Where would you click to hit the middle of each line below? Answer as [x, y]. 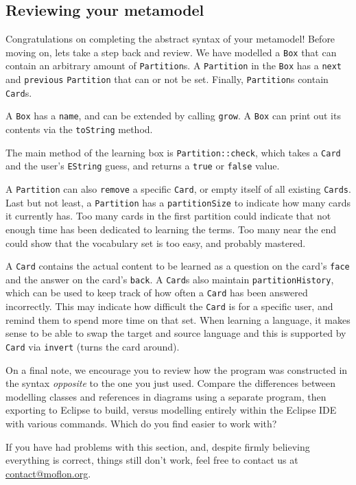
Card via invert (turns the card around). [93, 346]
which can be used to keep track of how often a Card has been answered [157, 293]
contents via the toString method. [79, 129]
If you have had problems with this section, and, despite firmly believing [158, 446]
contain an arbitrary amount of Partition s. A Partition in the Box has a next [174, 66]
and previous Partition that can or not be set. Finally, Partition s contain [167, 79]
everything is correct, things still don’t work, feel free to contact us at [152, 460]
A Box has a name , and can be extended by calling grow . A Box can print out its [173, 116]
